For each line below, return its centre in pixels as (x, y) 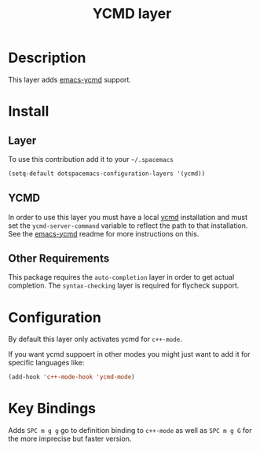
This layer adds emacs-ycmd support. (70, 79)
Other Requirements (59, 259)
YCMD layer (132, 14)
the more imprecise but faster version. (70, 439)
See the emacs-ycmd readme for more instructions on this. (104, 233)
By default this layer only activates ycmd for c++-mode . (95, 339)
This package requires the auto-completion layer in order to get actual (121, 277)
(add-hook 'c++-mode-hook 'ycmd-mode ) (71, 377)
